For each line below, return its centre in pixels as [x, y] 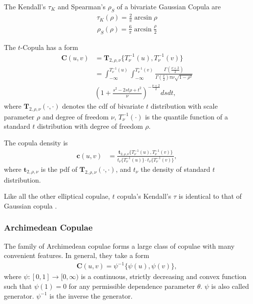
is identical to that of [210, 196]
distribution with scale [184, 106]
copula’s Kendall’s [144, 196]
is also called [230, 286]
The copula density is [36, 143]
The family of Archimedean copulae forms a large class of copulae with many [119, 246]
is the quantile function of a [186, 116]
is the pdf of [59, 169]
